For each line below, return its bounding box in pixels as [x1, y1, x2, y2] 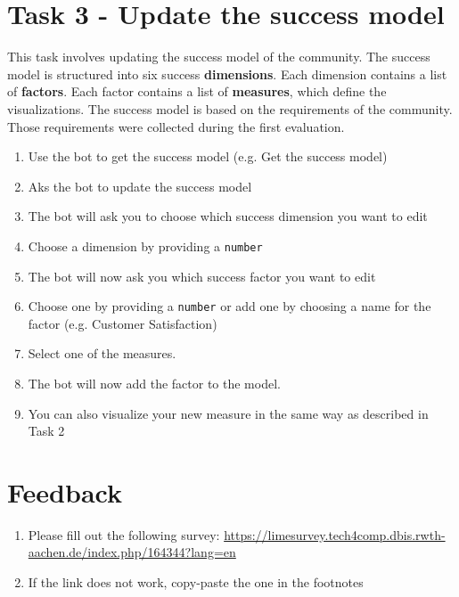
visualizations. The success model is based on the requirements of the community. [7, 99, 453, 118]
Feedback [7, 473, 122, 510]
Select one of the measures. [28, 344, 176, 363]
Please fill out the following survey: [28, 525, 220, 544]
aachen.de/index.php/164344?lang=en [28, 543, 236, 561]
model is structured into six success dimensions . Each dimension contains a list [7, 64, 447, 83]
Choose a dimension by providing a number [28, 236, 263, 255]
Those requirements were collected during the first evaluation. [7, 117, 345, 135]
